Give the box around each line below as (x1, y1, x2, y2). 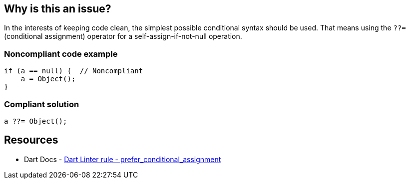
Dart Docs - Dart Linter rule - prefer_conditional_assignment (24, 155, 221, 164)
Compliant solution (4, 99, 79, 109)
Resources (4, 134, 58, 147)
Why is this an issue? (4, 2, 111, 15)
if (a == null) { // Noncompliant (4, 67, 143, 75)
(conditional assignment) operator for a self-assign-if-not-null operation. (4, 32, 242, 41)
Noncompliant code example (4, 48, 118, 59)
